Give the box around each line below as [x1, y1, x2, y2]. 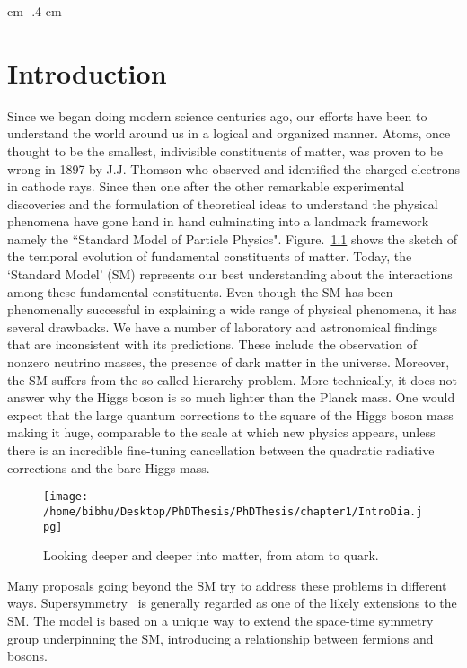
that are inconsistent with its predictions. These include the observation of [7, 335, 417, 354]
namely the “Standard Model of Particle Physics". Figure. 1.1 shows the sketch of [7, 229, 458, 248]
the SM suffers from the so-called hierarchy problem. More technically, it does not [7, 370, 458, 389]
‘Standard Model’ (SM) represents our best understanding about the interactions [7, 265, 453, 284]
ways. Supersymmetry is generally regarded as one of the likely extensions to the [7, 593, 457, 612]
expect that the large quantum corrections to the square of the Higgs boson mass [7, 405, 454, 424]
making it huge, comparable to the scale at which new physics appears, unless [7, 423, 436, 442]
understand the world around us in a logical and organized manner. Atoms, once [7, 124, 451, 143]
